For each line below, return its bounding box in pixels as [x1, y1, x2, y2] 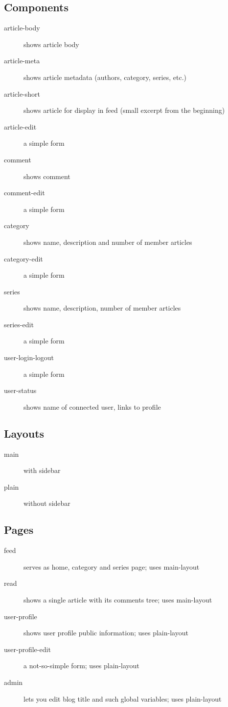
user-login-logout [4, 352, 54, 363]
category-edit [4, 253, 43, 263]
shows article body [23, 39, 79, 49]
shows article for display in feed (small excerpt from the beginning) [23, 105, 225, 115]
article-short [4, 88, 41, 99]
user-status [4, 385, 37, 395]
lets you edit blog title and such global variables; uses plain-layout [23, 693, 222, 704]
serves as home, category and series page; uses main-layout [23, 561, 200, 572]
